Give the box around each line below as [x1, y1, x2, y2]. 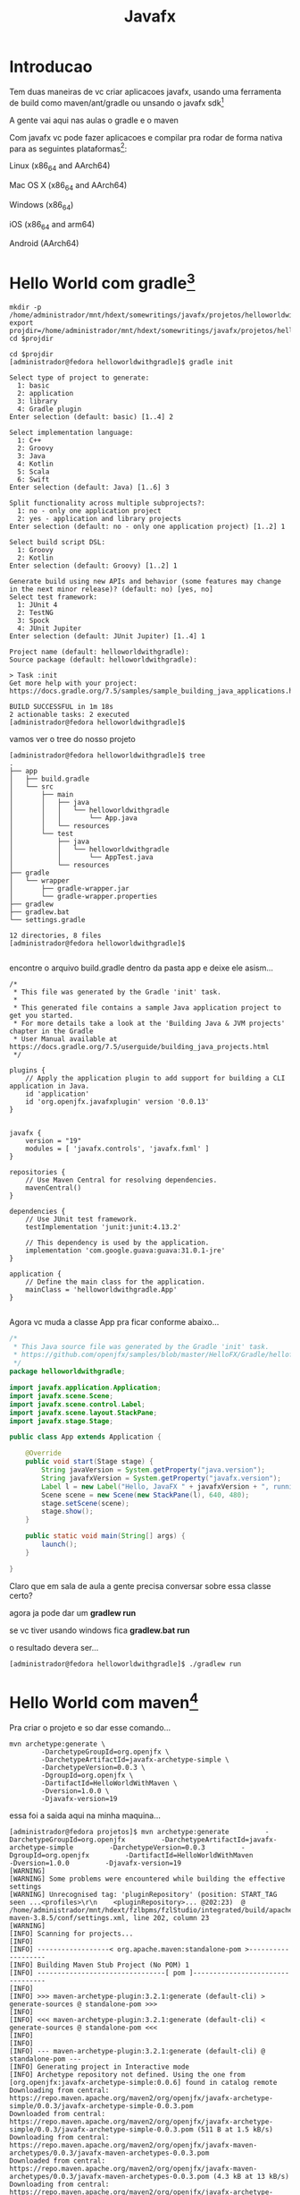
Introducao [9, 56, 93, 77]
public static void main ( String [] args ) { [25, 1532, 186, 1541]
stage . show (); [41, 1507, 94, 1516]
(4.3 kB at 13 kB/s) [212, 2172, 290, 2181]
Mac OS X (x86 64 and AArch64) [9, 180, 128, 192]
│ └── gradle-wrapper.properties [9, 892, 158, 901]
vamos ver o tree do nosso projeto [9, 733, 136, 744]
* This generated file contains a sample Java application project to [12, 1003, 281, 1012]
